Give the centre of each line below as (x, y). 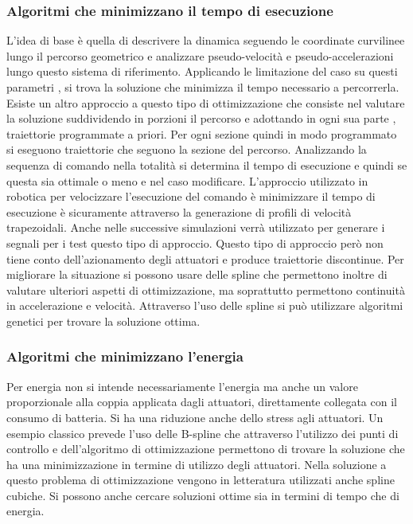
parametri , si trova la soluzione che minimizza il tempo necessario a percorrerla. (203, 87)
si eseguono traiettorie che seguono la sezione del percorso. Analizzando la (187, 149)
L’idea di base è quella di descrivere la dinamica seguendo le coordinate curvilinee (206, 40)
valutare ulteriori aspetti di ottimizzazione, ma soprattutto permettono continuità (206, 289)
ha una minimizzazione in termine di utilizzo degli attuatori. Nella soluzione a (197, 464)
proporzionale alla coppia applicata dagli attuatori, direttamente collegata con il (202, 402)
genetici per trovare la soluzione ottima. (103, 321)
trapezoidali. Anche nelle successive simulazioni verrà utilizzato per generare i (196, 227)
